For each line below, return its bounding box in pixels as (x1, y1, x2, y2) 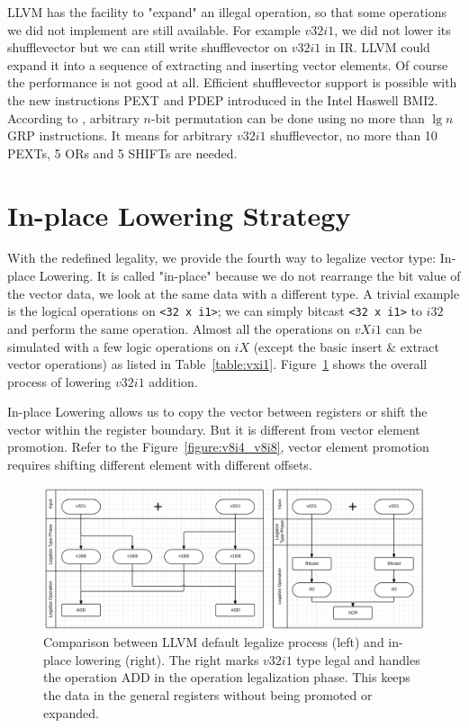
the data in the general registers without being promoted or (43, 686, 373, 705)
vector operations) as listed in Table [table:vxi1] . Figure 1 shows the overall (7, 355, 428, 373)
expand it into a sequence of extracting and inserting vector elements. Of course (7, 55, 448, 74)
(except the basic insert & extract (253, 337, 439, 355)
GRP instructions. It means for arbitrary (7, 126, 233, 145)
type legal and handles (296, 650, 420, 669)
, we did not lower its (334, 20, 451, 39)
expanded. (43, 703, 99, 722)
